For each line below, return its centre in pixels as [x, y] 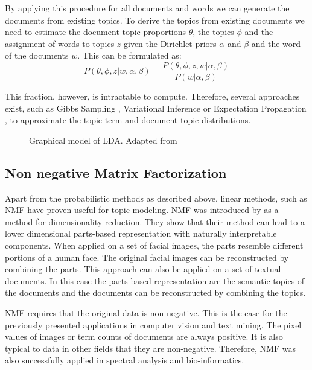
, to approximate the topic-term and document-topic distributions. [128, 120]
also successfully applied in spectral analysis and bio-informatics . [125, 360]
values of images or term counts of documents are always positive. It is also [144, 337]
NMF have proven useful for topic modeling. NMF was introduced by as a [142, 210]
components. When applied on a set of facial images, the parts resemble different [154, 245]
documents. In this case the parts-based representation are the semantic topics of [155, 280]
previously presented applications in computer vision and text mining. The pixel [153, 324]
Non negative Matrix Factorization [116, 172]
